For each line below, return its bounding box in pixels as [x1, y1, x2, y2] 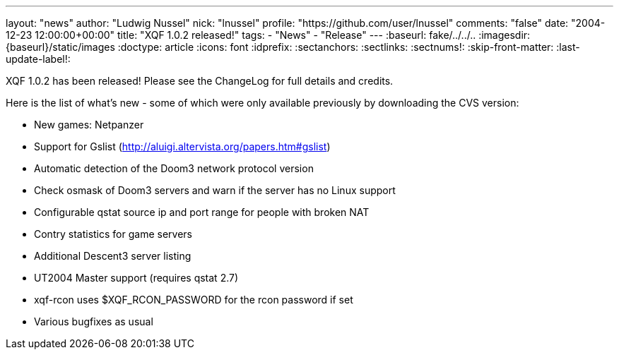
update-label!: [6, 53, 71, 65]
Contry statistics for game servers [34, 228, 192, 240]
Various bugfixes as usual [34, 315, 153, 327]
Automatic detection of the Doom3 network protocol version [34, 162, 314, 174]
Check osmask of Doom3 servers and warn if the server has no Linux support [34, 184, 396, 196]
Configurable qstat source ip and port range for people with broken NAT [34, 206, 370, 218]
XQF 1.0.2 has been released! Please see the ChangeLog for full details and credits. [6, 75, 394, 87]
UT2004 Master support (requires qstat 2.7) [34, 272, 239, 284]
